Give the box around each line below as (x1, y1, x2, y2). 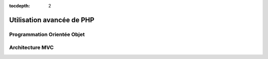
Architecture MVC (9, 44, 54, 51)
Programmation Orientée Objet (9, 31, 85, 38)
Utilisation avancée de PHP (9, 15, 94, 24)
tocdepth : (9, 3, 30, 8)
